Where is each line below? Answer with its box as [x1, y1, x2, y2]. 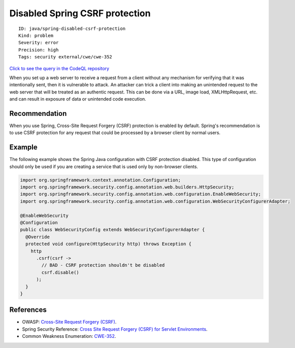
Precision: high [18, 47, 59, 53]
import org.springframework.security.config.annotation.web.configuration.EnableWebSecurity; [20, 191, 261, 197]
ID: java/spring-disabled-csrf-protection [18, 25, 126, 31]
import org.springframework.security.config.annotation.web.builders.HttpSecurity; [20, 184, 235, 190]
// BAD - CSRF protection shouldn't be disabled [41, 262, 165, 268]
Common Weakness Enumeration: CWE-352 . [22, 333, 116, 339]
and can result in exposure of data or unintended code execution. [9, 96, 147, 102]
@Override [25, 234, 50, 240]
